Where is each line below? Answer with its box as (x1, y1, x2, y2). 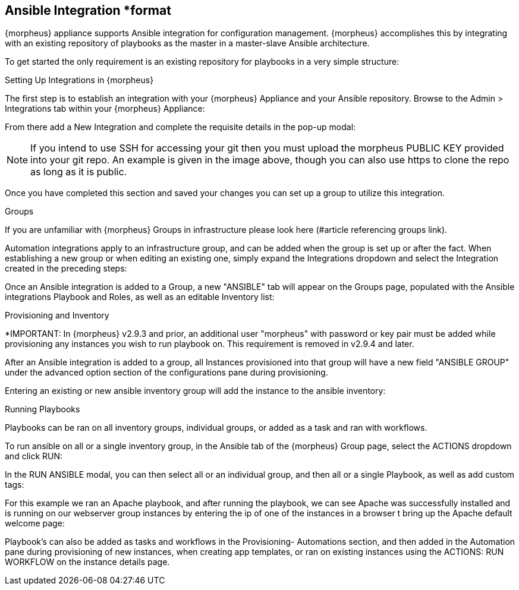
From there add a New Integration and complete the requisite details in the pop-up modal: (5, 122, 356, 132)
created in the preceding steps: (5, 263, 127, 274)
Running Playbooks (5, 404, 80, 415)
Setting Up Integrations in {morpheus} (5, 75, 154, 86)
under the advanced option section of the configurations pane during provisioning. (5, 367, 328, 378)
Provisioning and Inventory (5, 310, 109, 321)
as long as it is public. (30, 166, 127, 178)
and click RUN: (5, 451, 63, 462)
